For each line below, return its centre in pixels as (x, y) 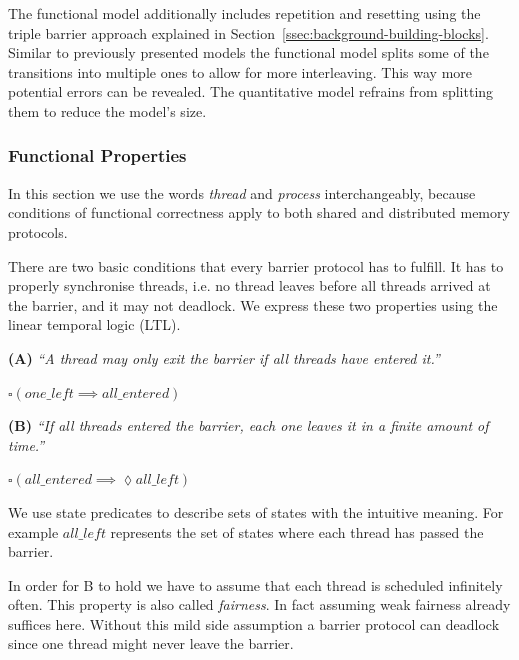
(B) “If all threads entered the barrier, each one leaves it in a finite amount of (248, 425)
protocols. (38, 231)
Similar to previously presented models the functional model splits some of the (248, 52)
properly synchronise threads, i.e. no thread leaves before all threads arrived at (249, 285)
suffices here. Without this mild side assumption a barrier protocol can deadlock (254, 623)
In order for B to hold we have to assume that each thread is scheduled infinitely (255, 584)
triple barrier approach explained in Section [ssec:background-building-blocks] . (248, 32)
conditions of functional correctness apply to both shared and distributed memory (259, 212)
